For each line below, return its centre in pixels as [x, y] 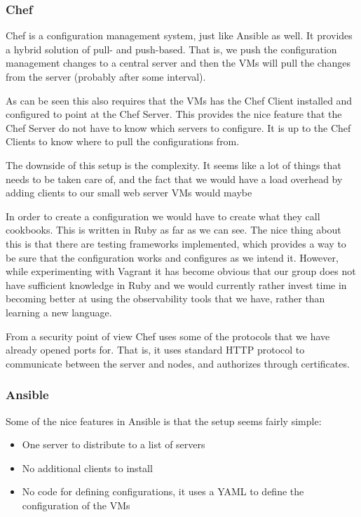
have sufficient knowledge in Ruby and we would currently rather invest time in [176, 284]
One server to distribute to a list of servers [114, 444]
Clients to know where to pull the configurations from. [123, 141]
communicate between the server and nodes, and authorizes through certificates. [178, 363]
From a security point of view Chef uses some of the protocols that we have [168, 336]
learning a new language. [59, 312]
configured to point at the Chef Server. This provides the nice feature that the [174, 114]
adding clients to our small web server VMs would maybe [129, 193]
